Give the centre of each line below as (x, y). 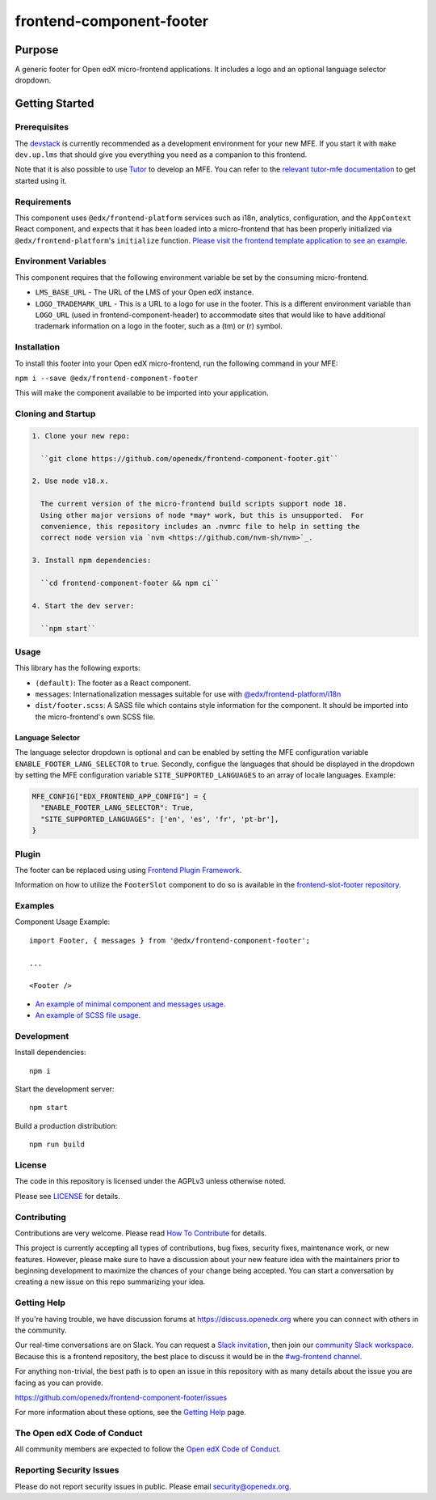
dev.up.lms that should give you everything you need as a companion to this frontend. (161, 155)
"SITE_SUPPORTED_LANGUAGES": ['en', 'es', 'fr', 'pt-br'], (160, 819)
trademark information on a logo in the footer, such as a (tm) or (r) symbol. (159, 326)
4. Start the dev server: (83, 606)
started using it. (41, 180)
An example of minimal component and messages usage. (130, 1004)
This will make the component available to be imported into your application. (142, 393)
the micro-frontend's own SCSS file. (95, 717)
